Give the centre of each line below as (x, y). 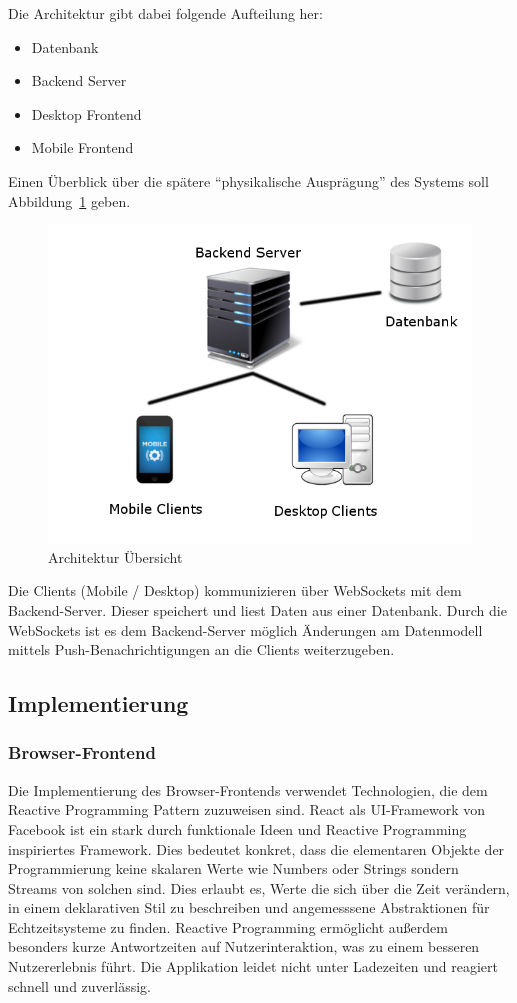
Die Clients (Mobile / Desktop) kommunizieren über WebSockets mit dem (235, 590)
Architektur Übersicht (115, 556)
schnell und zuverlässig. (79, 985)
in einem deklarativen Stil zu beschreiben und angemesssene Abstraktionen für (249, 907)
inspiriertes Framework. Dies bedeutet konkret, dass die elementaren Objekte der (256, 848)
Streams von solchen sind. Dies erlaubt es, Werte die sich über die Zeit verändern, (259, 887)
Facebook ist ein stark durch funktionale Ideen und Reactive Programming (237, 828)
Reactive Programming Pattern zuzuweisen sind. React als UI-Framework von (246, 809)
